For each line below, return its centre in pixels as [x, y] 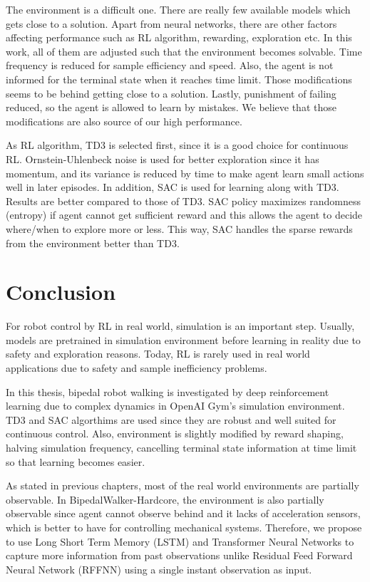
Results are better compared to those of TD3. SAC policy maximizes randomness [183, 201]
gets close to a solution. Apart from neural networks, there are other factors [171, 23]
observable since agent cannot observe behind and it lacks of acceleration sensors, [183, 513]
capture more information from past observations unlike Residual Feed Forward [179, 555]
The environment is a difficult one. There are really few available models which [178, 9]
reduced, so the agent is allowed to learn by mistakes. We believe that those [171, 107]
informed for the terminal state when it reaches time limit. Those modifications [179, 79]
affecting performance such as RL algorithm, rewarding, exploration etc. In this [179, 37]
